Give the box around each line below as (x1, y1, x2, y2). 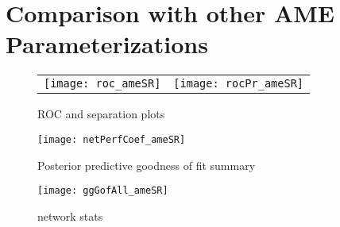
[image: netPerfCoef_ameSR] (37, 133, 186, 145)
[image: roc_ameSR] (44, 77, 161, 90)
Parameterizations (6, 28, 208, 60)
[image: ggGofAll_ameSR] (37, 185, 168, 197)
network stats (37, 207, 103, 224)
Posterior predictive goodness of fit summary (37, 156, 256, 173)
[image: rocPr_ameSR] (173, 77, 304, 90)
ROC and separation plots (37, 106, 165, 122)
